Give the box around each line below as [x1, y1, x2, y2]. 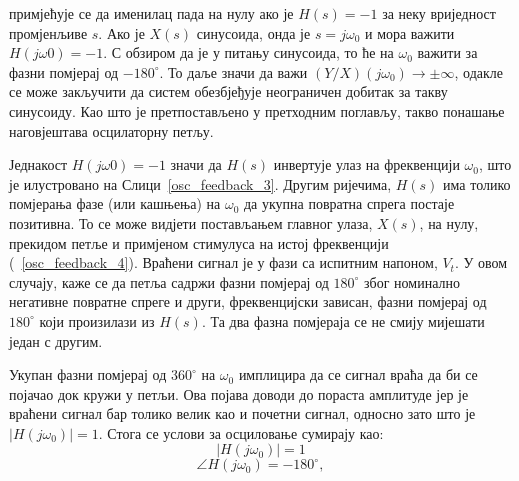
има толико [443, 173, 511, 194]
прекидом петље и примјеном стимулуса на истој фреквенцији [9, 232, 389, 253]
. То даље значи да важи [159, 61, 308, 82]
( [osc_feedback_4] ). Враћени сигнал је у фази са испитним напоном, [9, 252, 438, 273]
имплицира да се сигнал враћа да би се [238, 364, 478, 385]
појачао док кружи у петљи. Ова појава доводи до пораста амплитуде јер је [9, 383, 469, 404]
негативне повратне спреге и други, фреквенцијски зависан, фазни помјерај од [9, 291, 487, 312]
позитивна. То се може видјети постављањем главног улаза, [9, 212, 373, 233]
